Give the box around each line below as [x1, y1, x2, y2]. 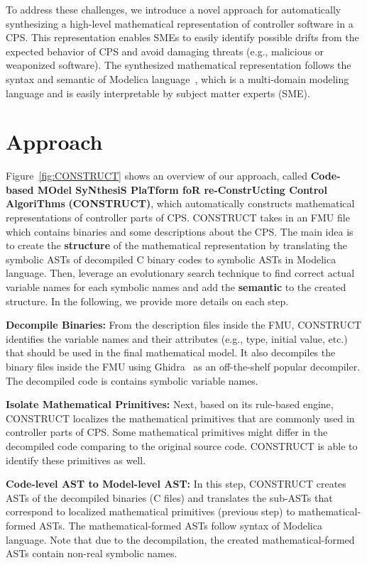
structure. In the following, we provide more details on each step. [6, 293, 289, 308]
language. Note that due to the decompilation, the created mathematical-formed [6, 532, 355, 547]
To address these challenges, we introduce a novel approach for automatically [6, 2, 341, 16]
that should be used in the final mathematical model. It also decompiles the [6, 345, 336, 360]
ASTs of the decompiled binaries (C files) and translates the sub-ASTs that [6, 490, 333, 505]
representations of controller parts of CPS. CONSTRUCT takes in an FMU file [6, 210, 350, 225]
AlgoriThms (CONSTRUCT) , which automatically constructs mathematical [6, 196, 355, 211]
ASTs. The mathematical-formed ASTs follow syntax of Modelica [39, 517, 322, 532]
